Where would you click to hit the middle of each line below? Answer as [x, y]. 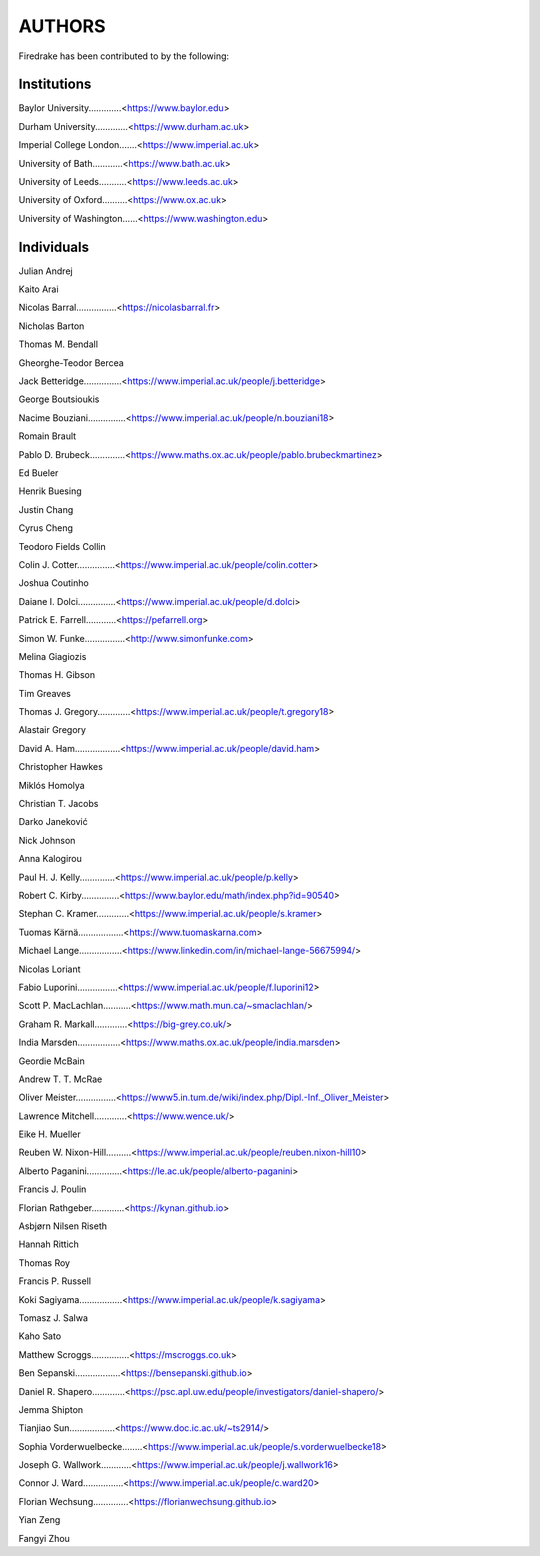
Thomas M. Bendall [58, 344]
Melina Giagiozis [52, 656]
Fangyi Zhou [44, 1538]
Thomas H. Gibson [57, 675]
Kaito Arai [38, 289]
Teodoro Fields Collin [62, 546]
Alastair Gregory [52, 730]
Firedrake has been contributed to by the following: [124, 56]
